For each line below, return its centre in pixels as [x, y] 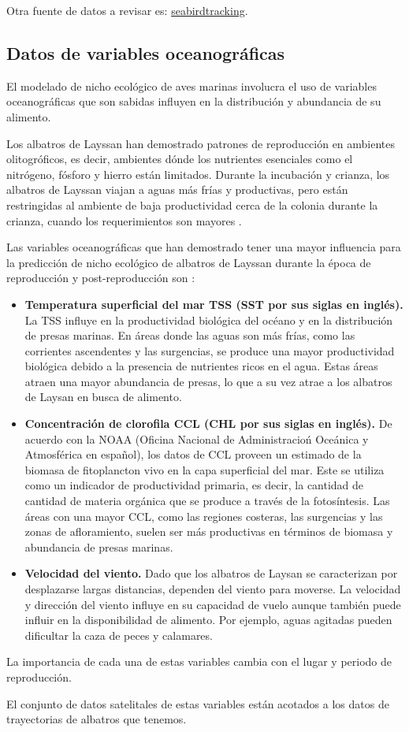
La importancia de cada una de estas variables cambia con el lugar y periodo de [199, 661]
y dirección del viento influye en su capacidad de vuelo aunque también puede [213, 604]
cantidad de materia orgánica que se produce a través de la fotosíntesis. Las [207, 501]
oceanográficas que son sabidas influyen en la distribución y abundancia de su [194, 101]
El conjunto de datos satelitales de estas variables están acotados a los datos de [198, 703]
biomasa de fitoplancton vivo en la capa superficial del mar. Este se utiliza [204, 469]
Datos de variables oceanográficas [146, 52]
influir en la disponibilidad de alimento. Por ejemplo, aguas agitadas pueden [208, 620]
